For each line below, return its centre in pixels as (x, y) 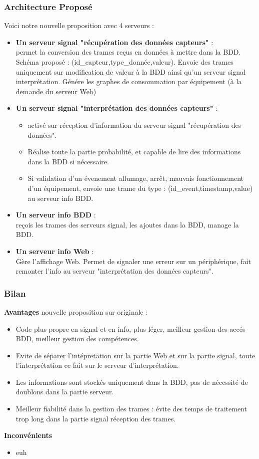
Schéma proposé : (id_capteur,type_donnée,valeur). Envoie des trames (124, 62)
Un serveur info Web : (55, 251)
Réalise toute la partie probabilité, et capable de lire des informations (134, 152)
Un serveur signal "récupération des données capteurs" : (114, 42)
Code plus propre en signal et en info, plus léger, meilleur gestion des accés (130, 328)
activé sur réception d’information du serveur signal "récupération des (134, 125)
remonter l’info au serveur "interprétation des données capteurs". (114, 271)
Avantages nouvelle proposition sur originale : (76, 311)
